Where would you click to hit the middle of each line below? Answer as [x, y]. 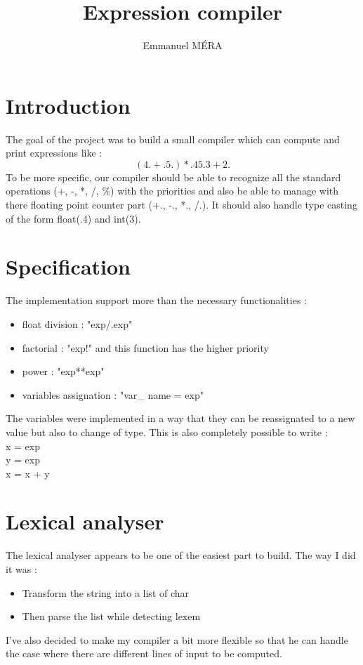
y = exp [23, 460]
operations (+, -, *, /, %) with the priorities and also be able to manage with [172, 191]
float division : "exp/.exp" [77, 323]
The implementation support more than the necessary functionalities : [156, 300]
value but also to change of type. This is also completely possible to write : [167, 432]
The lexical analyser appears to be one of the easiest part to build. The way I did [181, 555]
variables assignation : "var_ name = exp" [113, 394]
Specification [68, 266]
